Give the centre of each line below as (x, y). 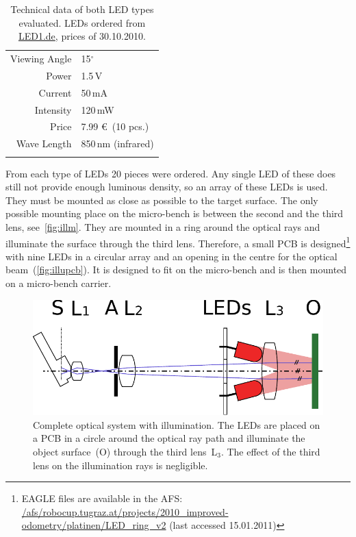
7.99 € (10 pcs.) (115, 126)
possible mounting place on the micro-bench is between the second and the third (175, 213)
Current (55, 92)
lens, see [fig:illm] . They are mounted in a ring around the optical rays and (163, 226)
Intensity (53, 109)
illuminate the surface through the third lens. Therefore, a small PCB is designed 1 (178, 242)
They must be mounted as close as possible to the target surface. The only (162, 200)
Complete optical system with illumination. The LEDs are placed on (177, 424)
